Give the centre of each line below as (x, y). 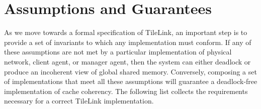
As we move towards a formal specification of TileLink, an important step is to (126, 32)
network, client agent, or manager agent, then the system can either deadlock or (127, 61)
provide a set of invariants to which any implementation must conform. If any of (128, 42)
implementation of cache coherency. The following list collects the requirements (126, 91)
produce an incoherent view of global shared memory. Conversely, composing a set (130, 71)
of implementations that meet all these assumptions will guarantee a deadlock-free (131, 81)
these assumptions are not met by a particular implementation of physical (118, 52)
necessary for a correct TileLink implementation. (79, 101)
